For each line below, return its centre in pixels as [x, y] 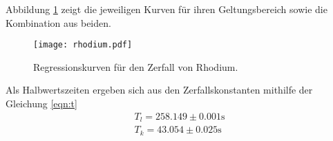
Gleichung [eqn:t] [41, 104]
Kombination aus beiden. [58, 22]
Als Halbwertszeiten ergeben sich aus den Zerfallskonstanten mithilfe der [159, 90]
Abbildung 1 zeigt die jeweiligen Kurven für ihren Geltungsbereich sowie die [166, 9]
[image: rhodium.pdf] [83, 45]
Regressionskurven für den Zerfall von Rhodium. [136, 66]
